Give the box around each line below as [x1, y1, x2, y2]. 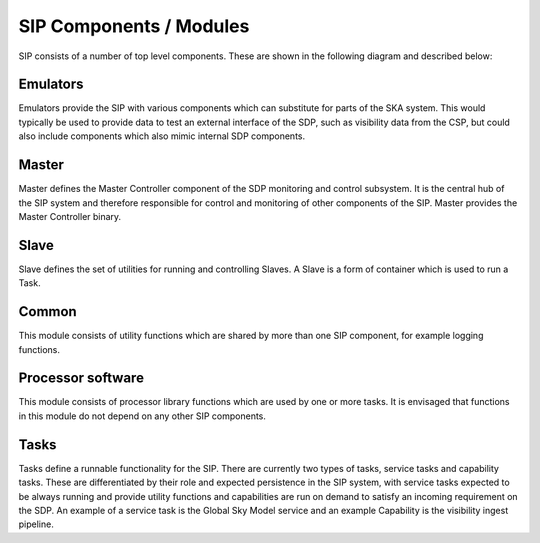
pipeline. [18, 518, 54, 530]
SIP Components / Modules [18, 15, 250, 37]
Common [18, 303, 77, 320]
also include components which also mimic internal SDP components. [18, 130, 306, 142]
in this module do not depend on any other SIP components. [18, 410, 267, 422]
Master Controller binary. [18, 210, 122, 222]
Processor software [18, 370, 145, 387]
